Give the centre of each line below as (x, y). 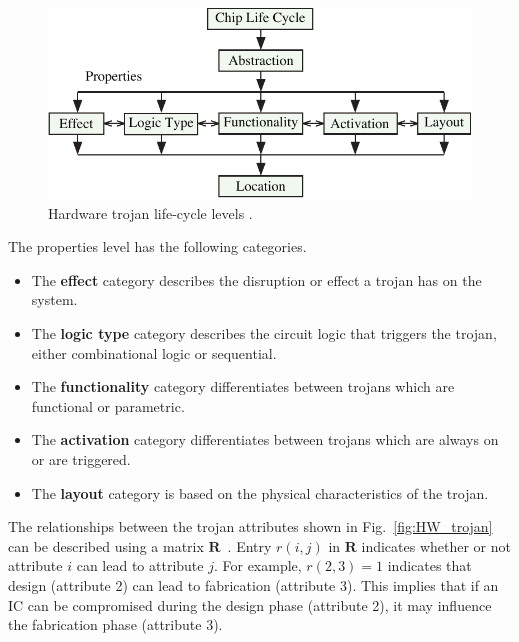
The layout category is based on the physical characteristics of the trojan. (260, 492)
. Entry (249, 545)
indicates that (429, 565)
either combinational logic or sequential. (154, 352)
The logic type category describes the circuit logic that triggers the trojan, (264, 333)
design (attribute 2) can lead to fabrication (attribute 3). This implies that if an (253, 584)
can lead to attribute (140, 565)
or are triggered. (81, 458)
